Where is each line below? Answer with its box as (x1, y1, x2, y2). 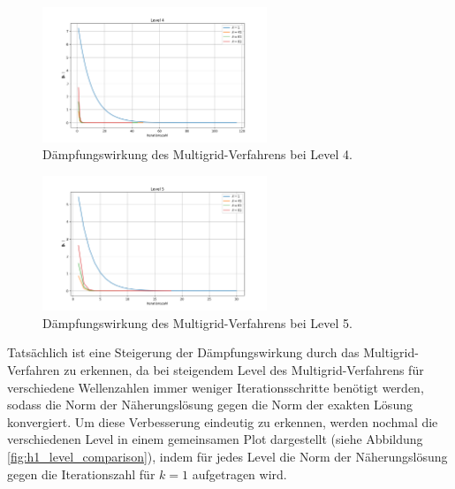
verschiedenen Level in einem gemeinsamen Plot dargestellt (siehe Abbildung (7, 430, 423, 448)
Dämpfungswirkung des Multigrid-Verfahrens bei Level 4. (42, 145, 353, 164)
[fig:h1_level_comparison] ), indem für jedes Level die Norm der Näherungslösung (7, 447, 448, 465)
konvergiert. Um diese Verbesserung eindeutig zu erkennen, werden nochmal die (7, 412, 438, 431)
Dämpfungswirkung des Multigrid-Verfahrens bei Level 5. (42, 313, 353, 332)
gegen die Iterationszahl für (7, 464, 155, 483)
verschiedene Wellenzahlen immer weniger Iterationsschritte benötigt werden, (7, 378, 424, 396)
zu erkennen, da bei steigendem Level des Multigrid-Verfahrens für (64, 361, 424, 379)
